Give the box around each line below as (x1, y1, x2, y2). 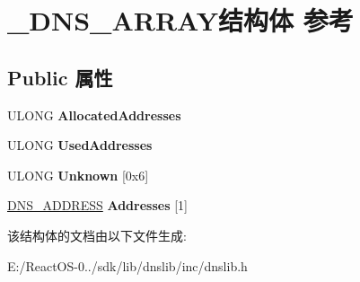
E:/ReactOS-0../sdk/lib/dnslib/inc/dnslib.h (7, 256, 248, 275)
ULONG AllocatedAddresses (7, 105, 181, 124)
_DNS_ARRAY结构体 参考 (7, 2, 354, 39)
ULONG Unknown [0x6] (7, 165, 149, 184)
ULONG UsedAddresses (7, 136, 153, 154)
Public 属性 (7, 63, 113, 91)
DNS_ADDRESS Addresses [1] (7, 196, 188, 215)
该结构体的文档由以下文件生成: (7, 225, 187, 244)
